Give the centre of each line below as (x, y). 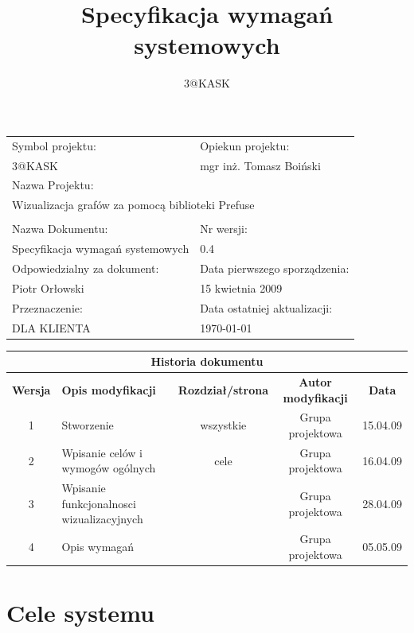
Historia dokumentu (207, 361)
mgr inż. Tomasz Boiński (260, 165)
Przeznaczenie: (47, 307)
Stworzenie (88, 425)
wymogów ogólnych (109, 468)
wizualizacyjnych (102, 519)
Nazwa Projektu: (53, 185)
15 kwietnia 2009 (241, 287)
